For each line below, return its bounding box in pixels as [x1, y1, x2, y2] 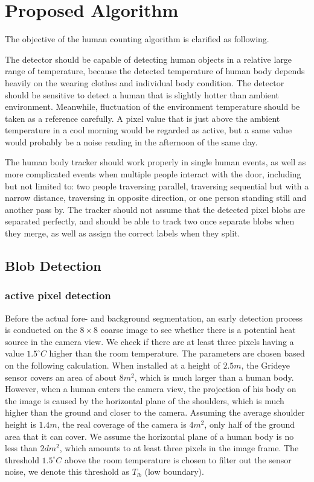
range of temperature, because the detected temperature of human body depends [5, 65, 305, 77]
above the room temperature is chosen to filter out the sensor [64, 453, 292, 466]
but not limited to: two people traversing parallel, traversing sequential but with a [5, 179, 309, 192]
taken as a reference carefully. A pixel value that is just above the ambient [5, 112, 280, 124]
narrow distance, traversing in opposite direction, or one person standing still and [5, 191, 307, 204]
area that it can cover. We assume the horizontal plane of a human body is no [5, 430, 294, 442]
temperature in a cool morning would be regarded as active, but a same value [5, 124, 292, 136]
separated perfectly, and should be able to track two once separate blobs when [5, 215, 295, 227]
